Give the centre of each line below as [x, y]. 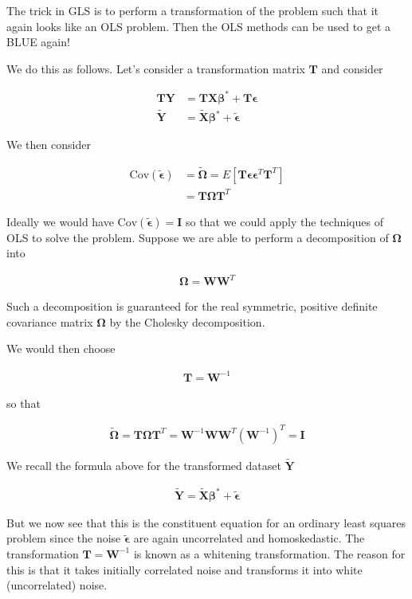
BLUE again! [38, 42]
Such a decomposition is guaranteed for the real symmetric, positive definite [192, 306]
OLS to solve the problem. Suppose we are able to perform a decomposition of [198, 237]
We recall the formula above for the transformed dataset [144, 465]
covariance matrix [50, 321]
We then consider [49, 145]
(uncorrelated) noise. [57, 585]
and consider [352, 68]
